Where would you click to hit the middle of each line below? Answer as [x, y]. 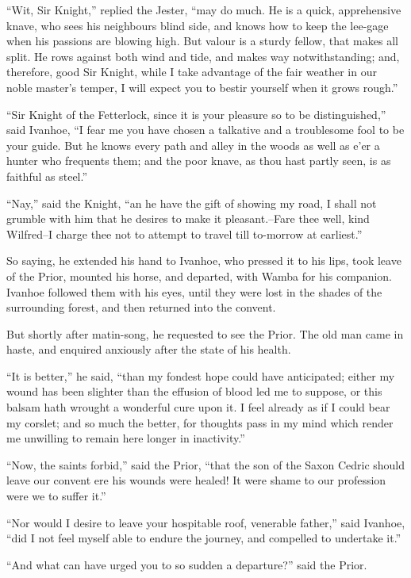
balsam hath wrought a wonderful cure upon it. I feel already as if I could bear [198, 407]
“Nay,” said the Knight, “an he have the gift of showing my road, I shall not [192, 203]
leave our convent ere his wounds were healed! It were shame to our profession [196, 480]
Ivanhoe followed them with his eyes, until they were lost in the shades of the [194, 291]
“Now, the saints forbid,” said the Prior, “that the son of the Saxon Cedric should [206, 464]
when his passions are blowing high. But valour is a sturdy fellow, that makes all [202, 41]
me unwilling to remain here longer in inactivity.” [126, 438]
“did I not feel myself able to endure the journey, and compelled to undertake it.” [204, 538]
